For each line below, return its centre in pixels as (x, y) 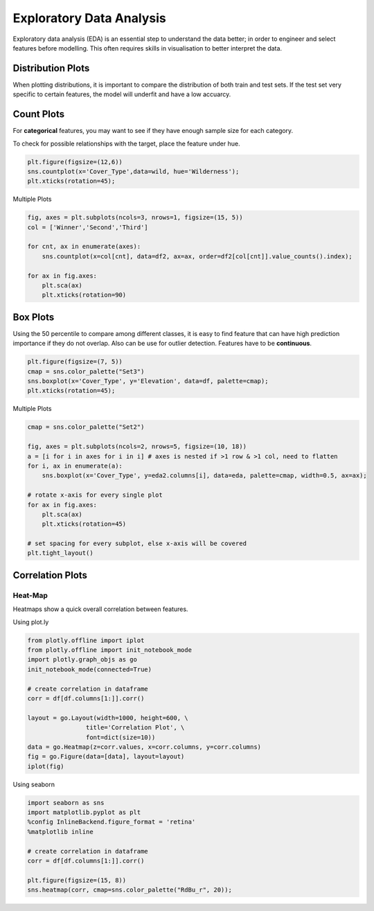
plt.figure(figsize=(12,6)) (75, 162)
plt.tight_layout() (60, 553)
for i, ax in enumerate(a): (75, 466)
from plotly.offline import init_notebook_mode (109, 650)
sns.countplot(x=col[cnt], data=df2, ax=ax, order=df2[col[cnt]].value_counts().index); (197, 256)
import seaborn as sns (66, 803)
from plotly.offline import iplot (86, 640)
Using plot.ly (31, 622)
